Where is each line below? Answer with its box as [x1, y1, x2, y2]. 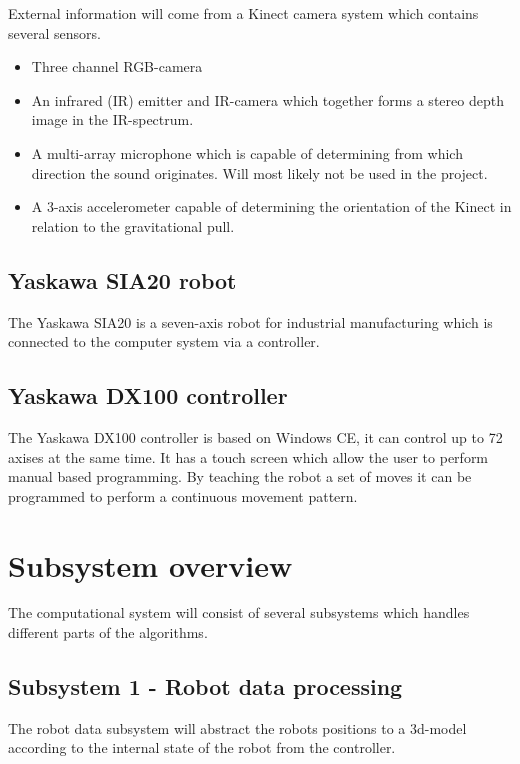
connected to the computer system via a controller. [8, 331, 320, 352]
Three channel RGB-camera [31, 56, 203, 77]
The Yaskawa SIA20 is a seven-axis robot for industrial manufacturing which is [8, 311, 493, 332]
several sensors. [8, 22, 101, 43]
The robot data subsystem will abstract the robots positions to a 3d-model [8, 717, 467, 738]
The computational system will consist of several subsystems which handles [8, 602, 470, 623]
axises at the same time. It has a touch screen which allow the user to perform [8, 446, 489, 467]
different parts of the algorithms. [8, 622, 208, 643]
